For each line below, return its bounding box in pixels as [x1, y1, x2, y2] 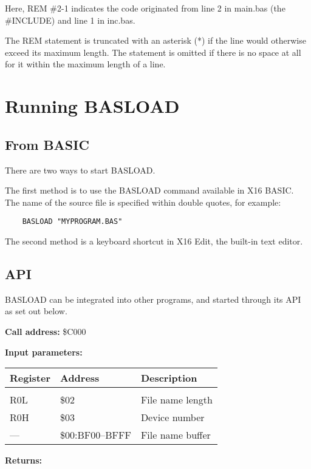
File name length [140, 393, 213, 407]
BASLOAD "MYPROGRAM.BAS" [22, 217, 123, 226]
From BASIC [5, 135, 89, 154]
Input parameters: [5, 345, 83, 358]
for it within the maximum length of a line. [5, 58, 166, 70]
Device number [140, 410, 205, 425]
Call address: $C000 [5, 325, 86, 337]
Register [10, 371, 50, 385]
